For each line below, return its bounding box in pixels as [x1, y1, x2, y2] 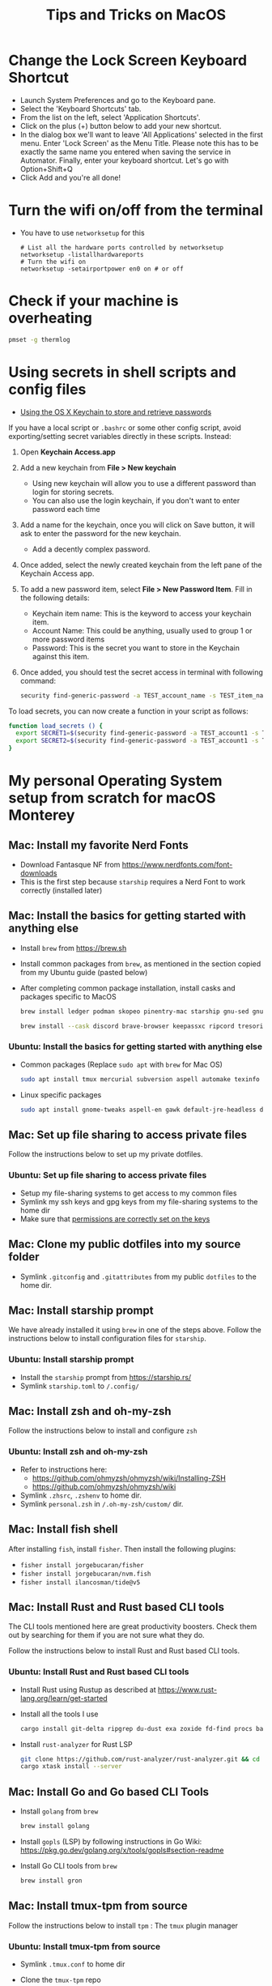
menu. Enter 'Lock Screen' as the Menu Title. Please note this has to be [19, 138, 259, 147]
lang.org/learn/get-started [19, 1693, 108, 1703]
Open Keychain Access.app [19, 447, 116, 457]
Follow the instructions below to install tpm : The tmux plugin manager [8, 1920, 239, 1930]
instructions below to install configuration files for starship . [8, 1334, 206, 1344]
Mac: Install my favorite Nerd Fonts [8, 838, 189, 852]
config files [8, 380, 87, 398]
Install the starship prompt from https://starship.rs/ [19, 1372, 192, 1382]
